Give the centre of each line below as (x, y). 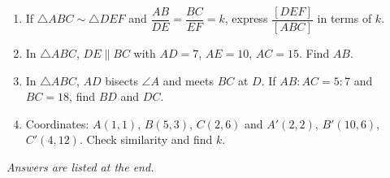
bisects (121, 80)
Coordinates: (57, 123)
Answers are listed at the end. (80, 167)
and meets (188, 80)
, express (246, 18)
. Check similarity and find (146, 139)
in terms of (344, 18)
